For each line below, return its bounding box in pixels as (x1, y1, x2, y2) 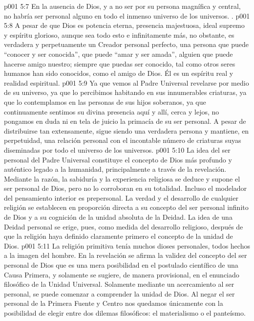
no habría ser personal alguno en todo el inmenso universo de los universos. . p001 (4, 10, 250, 21)
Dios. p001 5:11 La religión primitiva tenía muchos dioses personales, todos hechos (4, 240, 250, 251)
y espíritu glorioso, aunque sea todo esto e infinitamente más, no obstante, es (4, 29, 234, 40)
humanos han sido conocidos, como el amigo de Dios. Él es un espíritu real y (4, 68, 233, 78)
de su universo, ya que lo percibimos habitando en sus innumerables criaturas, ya (4, 87, 247, 97)
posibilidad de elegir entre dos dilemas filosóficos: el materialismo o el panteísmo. (4, 308, 246, 318)
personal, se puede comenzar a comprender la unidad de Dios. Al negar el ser (4, 288, 235, 298)
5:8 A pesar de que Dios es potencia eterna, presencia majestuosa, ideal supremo (4, 20, 245, 30)
